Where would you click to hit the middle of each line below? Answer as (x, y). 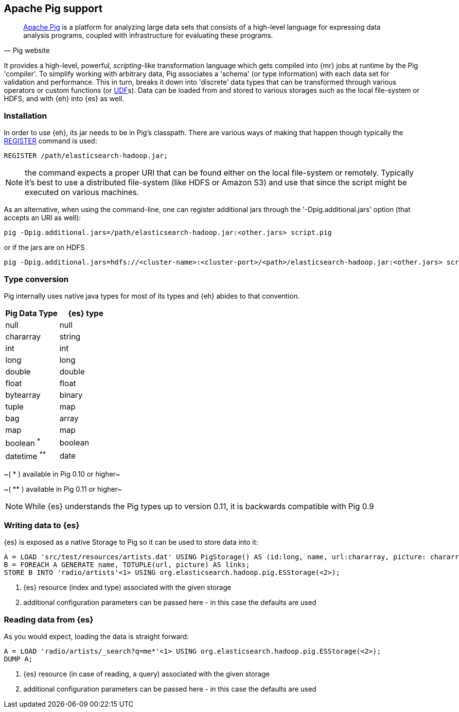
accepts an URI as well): (43, 218)
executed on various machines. (82, 192)
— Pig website (27, 51)
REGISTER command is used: (51, 141)
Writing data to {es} (42, 525)
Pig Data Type (32, 313)
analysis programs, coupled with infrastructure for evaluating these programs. (148, 36)
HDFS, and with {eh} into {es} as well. (64, 99)
